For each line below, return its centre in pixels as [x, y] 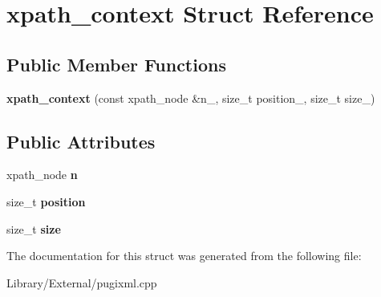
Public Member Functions [116, 64]
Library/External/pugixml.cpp [82, 282]
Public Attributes [81, 141]
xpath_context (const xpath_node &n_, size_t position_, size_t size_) [191, 98]
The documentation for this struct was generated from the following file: [184, 256]
